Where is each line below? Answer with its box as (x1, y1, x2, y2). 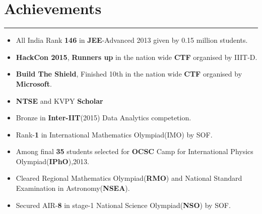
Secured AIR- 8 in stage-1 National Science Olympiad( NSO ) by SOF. (16, 199, 231, 210)
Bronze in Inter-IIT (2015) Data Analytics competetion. (16, 112, 191, 123)
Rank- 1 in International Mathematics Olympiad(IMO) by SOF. (16, 129, 213, 139)
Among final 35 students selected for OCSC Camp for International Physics (16, 146, 253, 157)
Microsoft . (16, 78, 52, 89)
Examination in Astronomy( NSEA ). (16, 183, 130, 193)
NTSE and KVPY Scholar (16, 95, 103, 106)
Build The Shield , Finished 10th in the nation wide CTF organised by (16, 68, 242, 79)
